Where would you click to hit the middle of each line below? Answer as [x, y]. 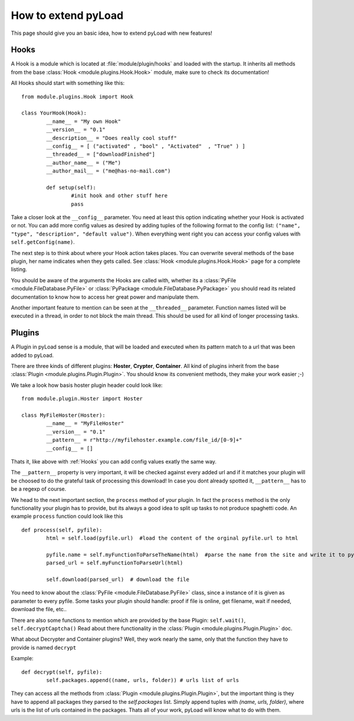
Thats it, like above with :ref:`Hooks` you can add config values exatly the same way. [114, 461]
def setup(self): [71, 187]
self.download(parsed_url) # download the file [118, 580]
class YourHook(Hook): [54, 113]
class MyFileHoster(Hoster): [63, 415]
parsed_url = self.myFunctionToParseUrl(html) [115, 563]
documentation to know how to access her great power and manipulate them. [105, 297]
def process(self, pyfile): [62, 530]
